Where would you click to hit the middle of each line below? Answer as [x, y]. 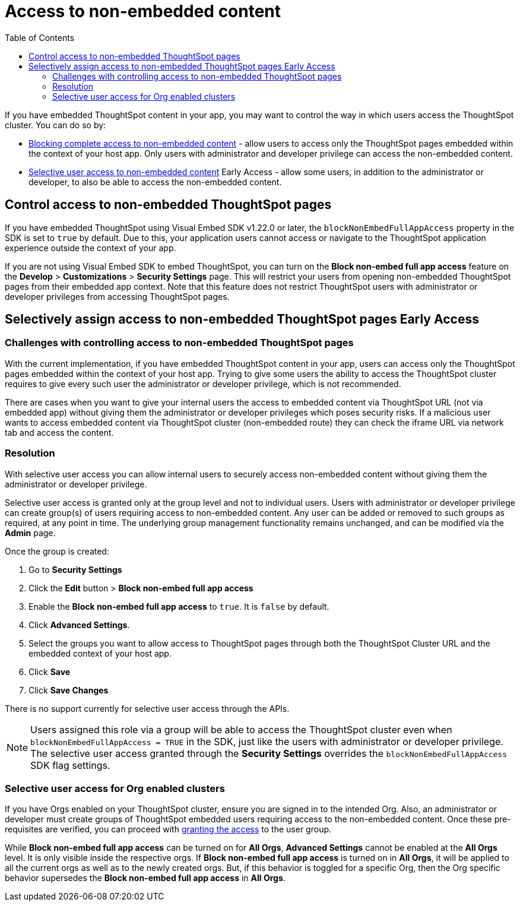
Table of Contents [40, 37]
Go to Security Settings [75, 569]
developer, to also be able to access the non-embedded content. [155, 182]
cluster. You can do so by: [56, 125]
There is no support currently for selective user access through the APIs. [147, 708]
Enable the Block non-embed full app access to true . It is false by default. [179, 606]
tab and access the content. [59, 432]
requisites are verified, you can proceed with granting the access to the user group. [168, 829]
